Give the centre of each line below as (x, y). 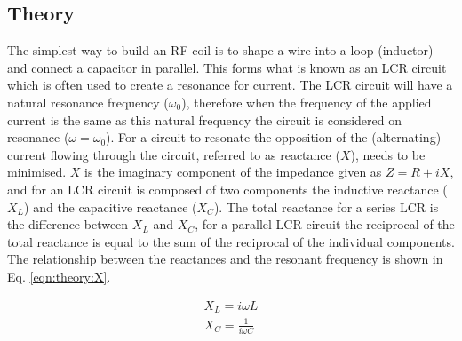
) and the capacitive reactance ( (111, 206)
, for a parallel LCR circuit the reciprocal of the (325, 224)
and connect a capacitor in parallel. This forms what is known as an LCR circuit (227, 67)
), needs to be (388, 154)
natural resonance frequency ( (88, 102)
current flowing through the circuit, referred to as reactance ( (174, 154)
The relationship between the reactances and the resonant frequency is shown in (225, 259)
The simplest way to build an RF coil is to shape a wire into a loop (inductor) (220, 50)
